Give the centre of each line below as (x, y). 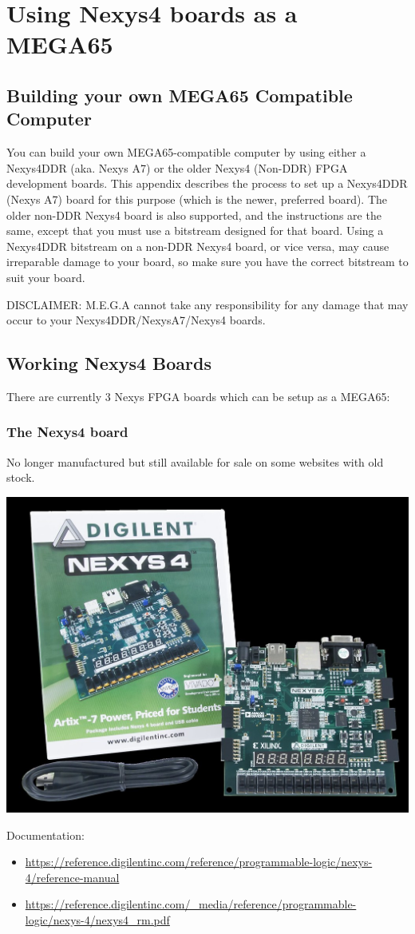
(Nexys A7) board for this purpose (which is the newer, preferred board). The (197, 199)
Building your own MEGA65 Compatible (180, 95)
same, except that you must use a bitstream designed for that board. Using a (195, 231)
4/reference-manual (72, 877)
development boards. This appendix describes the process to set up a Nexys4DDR (207, 183)
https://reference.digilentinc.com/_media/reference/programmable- (191, 904)
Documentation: (45, 835)
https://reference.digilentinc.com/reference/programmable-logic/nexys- (199, 862)
